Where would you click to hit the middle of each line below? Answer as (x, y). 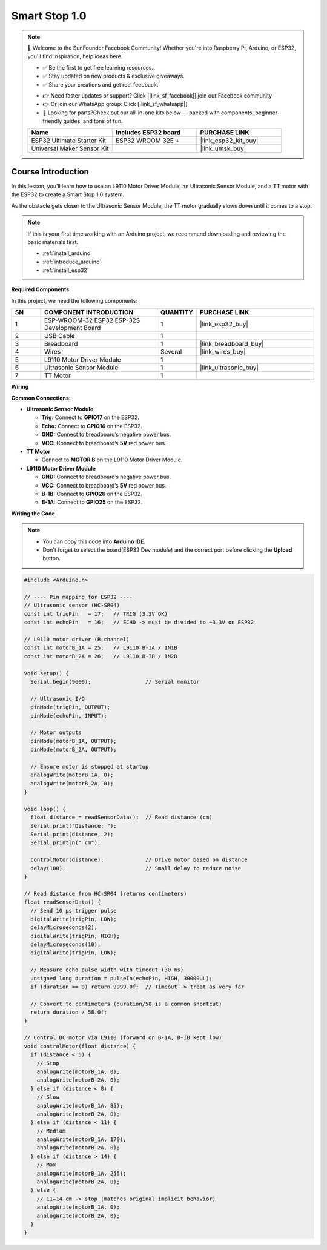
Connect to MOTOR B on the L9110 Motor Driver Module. (112, 460)
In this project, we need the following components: (74, 300)
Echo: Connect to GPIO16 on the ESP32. (92, 426)
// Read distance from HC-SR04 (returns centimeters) (105, 894)
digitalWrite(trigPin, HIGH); (75, 936)
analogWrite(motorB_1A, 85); (80, 1106)
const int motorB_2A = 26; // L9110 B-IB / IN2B (101, 656)
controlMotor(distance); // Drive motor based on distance (139, 860)
